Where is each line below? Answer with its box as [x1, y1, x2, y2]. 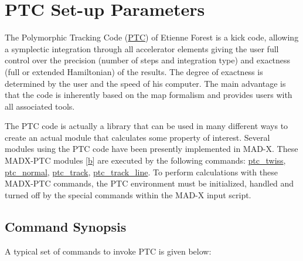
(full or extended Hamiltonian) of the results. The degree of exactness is [5, 65, 263, 77]
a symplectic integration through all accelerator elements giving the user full [5, 42, 279, 55]
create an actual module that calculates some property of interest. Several [5, 131, 270, 143]
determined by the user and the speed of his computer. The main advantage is [5, 77, 286, 89]
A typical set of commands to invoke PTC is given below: [5, 245, 212, 257]
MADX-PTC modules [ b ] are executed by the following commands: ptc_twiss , [5, 154, 286, 167]
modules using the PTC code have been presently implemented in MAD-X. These [5, 143, 298, 155]
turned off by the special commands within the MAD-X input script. [5, 188, 251, 201]
